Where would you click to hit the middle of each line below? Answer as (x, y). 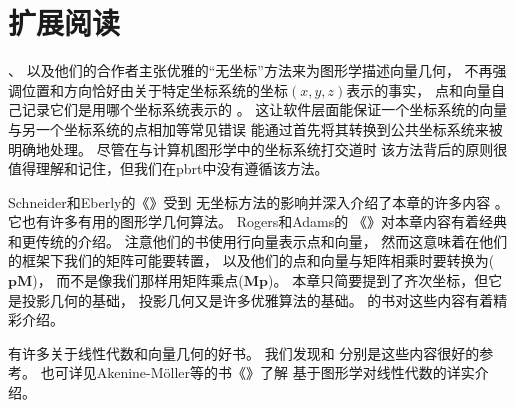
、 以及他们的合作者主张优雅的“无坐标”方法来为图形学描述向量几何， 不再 (250, 70)
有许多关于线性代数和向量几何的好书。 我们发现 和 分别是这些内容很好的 (244, 352)
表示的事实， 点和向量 (419, 89)
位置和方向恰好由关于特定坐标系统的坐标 (154, 89)
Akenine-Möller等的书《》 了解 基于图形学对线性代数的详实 (285, 372)
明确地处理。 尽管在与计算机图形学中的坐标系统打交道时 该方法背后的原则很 (258, 148)
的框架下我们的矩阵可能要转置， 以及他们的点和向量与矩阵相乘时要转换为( (251, 260)
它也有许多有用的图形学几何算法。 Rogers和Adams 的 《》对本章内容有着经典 (257, 221)
